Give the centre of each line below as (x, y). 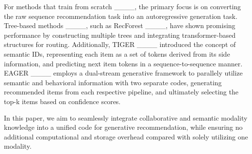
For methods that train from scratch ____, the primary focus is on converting (123, 6)
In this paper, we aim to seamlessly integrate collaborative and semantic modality (126, 117)
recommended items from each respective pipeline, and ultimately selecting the (121, 92)
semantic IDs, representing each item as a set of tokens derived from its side (117, 54)
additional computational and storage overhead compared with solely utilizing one (126, 136)
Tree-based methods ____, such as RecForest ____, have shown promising (120, 25)
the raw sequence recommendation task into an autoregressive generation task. (121, 16)
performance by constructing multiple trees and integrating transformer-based (120, 35)
